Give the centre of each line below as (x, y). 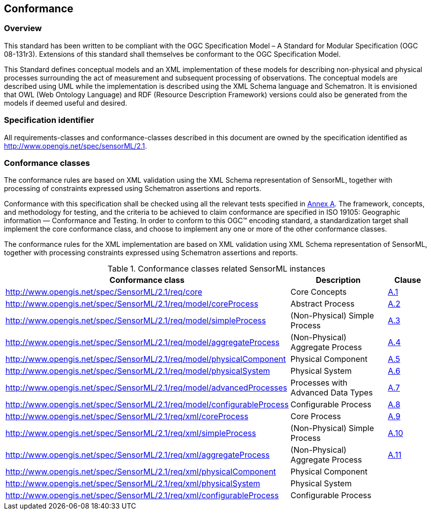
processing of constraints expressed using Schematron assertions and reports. (133, 189)
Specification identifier (49, 120)
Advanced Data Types (332, 393)
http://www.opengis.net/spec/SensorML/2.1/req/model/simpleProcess (136, 321)
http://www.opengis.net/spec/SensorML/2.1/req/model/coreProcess (132, 304)
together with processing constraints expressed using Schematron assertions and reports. (151, 253)
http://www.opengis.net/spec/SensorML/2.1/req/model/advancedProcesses (146, 388)
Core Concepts (319, 292)
